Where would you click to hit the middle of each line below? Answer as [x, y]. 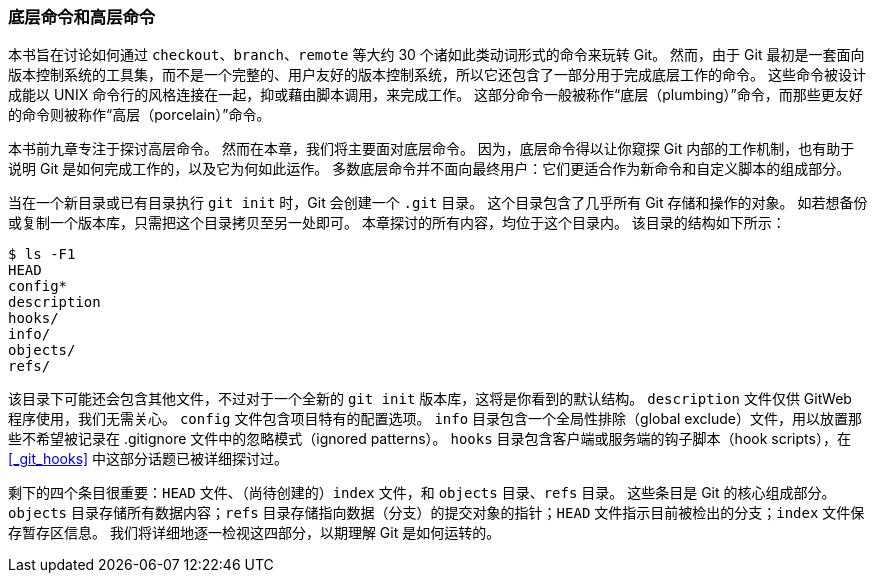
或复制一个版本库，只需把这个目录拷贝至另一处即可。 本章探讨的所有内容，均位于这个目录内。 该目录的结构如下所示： [397, 223]
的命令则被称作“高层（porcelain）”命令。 [139, 115]
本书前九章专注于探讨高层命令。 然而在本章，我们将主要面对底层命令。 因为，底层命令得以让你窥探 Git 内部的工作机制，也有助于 [431, 149]
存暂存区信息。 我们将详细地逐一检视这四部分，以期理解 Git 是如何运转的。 [254, 533]
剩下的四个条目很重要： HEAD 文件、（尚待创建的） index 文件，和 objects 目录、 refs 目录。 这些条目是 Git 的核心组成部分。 [422, 493]
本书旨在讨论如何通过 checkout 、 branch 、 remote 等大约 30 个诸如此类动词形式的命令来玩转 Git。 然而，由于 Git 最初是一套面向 [436, 55]
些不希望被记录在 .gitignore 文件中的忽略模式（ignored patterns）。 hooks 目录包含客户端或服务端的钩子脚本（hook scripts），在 [429, 439]
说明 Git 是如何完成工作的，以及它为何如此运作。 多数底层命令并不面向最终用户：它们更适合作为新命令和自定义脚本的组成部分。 [429, 169]
